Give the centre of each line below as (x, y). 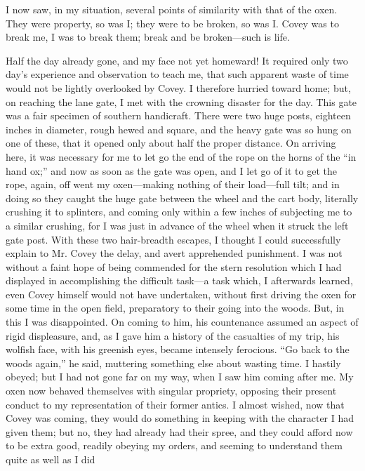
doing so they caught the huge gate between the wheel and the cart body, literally (182, 198)
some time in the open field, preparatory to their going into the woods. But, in (175, 308)
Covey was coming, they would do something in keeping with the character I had (180, 418)
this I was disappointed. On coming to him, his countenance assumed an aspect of (182, 322)
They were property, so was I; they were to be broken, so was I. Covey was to (172, 23)
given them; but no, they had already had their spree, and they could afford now (179, 431)
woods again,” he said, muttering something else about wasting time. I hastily (173, 363)
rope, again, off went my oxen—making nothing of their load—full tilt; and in (173, 184)
